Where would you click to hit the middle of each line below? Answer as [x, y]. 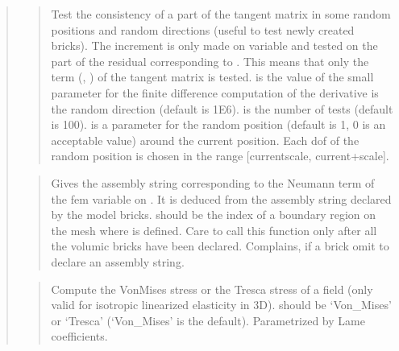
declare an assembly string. [118, 261]
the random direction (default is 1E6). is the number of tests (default [222, 108]
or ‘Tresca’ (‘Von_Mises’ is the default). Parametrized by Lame [208, 320]
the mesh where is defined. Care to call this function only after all [214, 230]
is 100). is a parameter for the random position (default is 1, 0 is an [218, 124]
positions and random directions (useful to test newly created [203, 29]
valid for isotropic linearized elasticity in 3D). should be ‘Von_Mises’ [221, 305]
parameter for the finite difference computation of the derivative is [215, 92]
